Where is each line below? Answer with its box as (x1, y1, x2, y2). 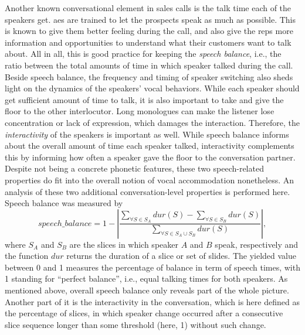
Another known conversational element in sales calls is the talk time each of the (5, 2, 292, 13)
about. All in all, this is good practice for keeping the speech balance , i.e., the (5, 47, 282, 60)
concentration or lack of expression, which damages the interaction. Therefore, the (5, 116, 300, 128)
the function (5, 249, 49, 262)
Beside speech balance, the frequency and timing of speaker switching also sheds (5, 70, 293, 83)
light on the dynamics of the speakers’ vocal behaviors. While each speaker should (5, 82, 300, 94)
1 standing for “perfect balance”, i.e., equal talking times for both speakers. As (5, 272, 288, 285)
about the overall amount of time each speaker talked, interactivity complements (5, 139, 294, 152)
